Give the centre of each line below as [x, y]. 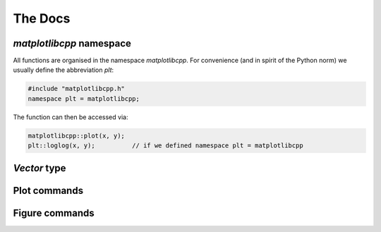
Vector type [40, 168]
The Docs [42, 18]
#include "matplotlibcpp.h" [76, 89]
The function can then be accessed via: [71, 117]
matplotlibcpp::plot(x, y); [76, 135]
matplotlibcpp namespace [72, 43]
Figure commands [54, 213]
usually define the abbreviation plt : [64, 70]
